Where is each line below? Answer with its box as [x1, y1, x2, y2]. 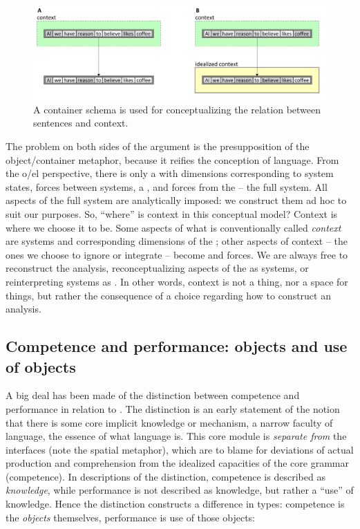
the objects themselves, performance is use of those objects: [6, 510, 255, 524]
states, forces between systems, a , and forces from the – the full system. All [6, 179, 328, 194]
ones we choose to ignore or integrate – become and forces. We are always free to [6, 247, 348, 261]
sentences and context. [33, 115, 129, 130]
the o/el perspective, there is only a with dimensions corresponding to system [6, 166, 334, 180]
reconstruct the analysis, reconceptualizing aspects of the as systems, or [6, 261, 309, 275]
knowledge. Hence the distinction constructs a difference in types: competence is [6, 496, 345, 511]
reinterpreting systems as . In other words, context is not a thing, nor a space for [6, 274, 348, 288]
